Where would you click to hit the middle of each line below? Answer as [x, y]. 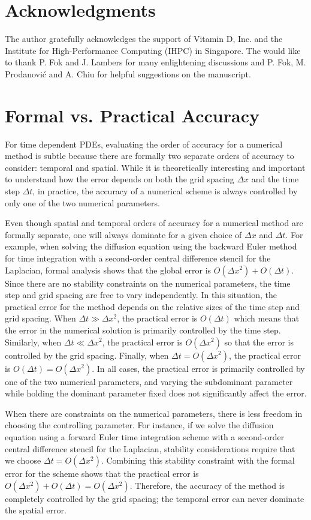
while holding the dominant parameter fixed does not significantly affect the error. [156, 393]
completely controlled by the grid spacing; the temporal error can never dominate [155, 498]
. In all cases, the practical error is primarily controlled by [198, 368]
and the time [275, 179]
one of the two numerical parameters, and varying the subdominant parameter [149, 381]
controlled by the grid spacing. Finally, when [87, 355]
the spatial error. [36, 510]
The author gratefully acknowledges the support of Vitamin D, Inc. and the [144, 39]
